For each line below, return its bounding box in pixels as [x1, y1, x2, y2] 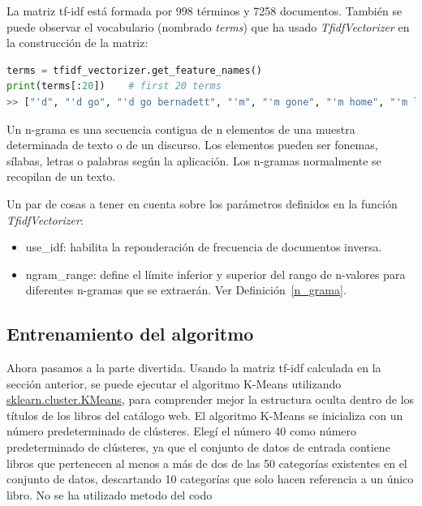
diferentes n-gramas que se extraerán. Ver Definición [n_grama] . [25, 281, 347, 298]
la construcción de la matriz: [6, 34, 149, 51]
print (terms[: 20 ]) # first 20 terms [6, 80, 222, 92]
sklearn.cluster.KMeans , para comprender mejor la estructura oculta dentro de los [6, 391, 415, 408]
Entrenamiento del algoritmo [6, 321, 254, 346]
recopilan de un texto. [6, 168, 116, 185]
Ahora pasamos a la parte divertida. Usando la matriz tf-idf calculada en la [6, 359, 381, 376]
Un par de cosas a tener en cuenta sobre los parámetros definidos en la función [6, 195, 398, 212]
